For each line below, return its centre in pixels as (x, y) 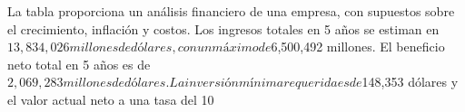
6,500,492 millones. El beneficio (358, 47)
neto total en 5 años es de (79, 64)
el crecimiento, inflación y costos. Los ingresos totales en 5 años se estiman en (223, 28)
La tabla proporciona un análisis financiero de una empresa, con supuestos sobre (231, 11)
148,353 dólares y (410, 82)
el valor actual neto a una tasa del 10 (111, 99)
